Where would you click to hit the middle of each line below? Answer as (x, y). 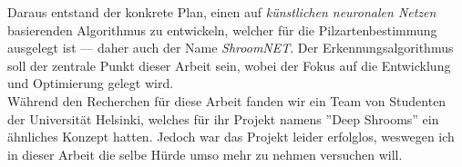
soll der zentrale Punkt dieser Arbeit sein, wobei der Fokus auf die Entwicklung (229, 65)
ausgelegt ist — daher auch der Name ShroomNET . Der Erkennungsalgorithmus (231, 48)
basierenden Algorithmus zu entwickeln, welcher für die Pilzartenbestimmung (222, 29)
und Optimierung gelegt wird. (91, 83)
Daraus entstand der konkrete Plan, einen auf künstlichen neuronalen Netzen (222, 12)
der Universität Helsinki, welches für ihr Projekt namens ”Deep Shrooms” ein (223, 118)
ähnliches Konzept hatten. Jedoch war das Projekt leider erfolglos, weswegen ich (231, 137)
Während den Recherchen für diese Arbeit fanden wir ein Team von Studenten (227, 100)
